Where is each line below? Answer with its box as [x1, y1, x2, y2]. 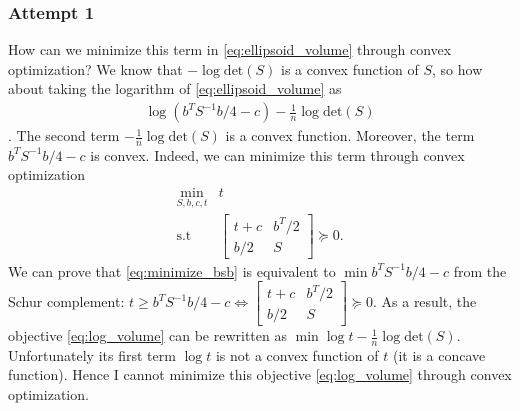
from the [453, 260, 507, 281]
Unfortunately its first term [8, 344, 176, 365]
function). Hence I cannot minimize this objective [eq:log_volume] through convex [8, 364, 512, 385]
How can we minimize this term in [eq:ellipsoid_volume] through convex [8, 39, 452, 60]
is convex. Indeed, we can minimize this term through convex [90, 144, 465, 165]
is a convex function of [281, 58, 419, 79]
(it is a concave [392, 344, 486, 365]
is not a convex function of [215, 344, 379, 365]
